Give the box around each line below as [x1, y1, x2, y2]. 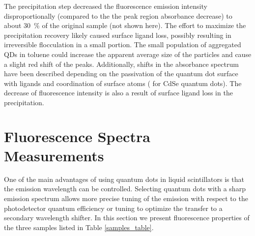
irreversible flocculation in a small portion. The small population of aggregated [4, 39, 241, 50]
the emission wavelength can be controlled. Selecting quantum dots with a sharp [4, 183, 246, 194]
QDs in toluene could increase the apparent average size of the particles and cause [4, 49, 252, 59]
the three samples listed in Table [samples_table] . [4, 222, 154, 232]
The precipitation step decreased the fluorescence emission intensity [4, 1, 207, 11]
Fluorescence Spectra [4, 126, 150, 146]
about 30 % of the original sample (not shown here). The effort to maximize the [4, 20, 246, 30]
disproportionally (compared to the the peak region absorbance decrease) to [4, 10, 232, 21]
